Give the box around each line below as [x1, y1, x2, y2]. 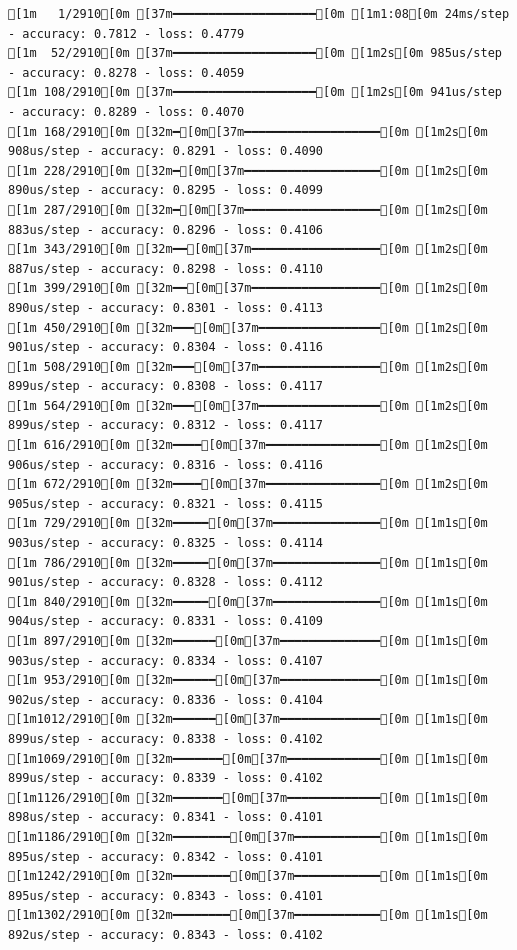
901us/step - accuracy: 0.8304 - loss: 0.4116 [8, 340, 323, 355]
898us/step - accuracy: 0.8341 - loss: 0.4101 [8, 810, 323, 825]
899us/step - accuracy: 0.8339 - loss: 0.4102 [8, 771, 323, 786]
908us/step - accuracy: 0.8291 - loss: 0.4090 [8, 144, 323, 159]
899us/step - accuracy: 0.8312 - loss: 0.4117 [8, 418, 323, 433]
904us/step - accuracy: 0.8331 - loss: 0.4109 [8, 614, 323, 629]
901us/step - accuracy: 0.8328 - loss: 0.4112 [8, 575, 323, 590]
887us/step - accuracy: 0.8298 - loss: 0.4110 [8, 261, 323, 276]
